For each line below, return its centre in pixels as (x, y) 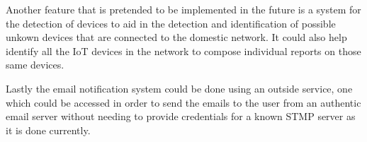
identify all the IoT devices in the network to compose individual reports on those (183, 51)
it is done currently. (48, 130)
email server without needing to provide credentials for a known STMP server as (181, 116)
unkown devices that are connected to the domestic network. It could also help (176, 37)
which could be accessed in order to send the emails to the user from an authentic (183, 102)
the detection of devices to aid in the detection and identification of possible (171, 23)
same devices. (35, 65)
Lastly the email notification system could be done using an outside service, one (179, 88)
